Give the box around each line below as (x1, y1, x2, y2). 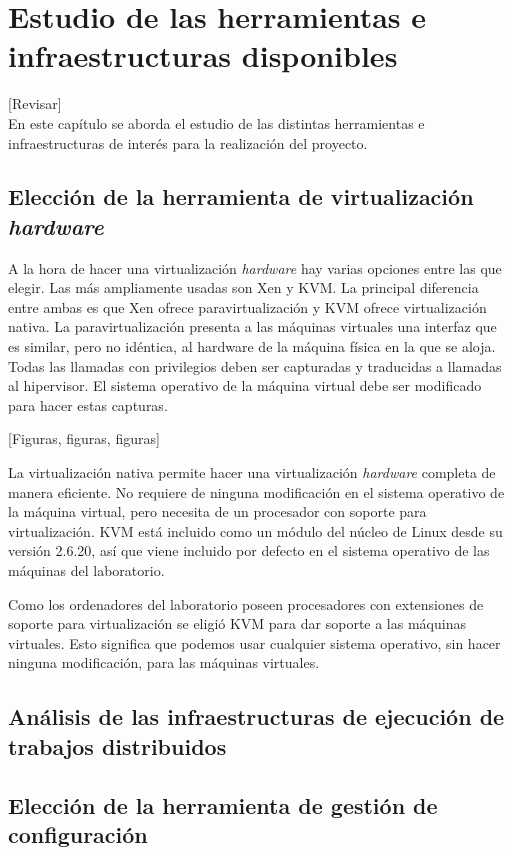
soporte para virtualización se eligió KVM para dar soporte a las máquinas (8, 613, 466, 634)
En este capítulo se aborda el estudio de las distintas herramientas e (8, 112, 425, 133)
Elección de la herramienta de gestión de (8, 789, 438, 820)
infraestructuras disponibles (8, 35, 398, 76)
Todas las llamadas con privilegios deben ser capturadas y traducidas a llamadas (8, 355, 502, 376)
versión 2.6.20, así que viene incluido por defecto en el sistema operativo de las (8, 540, 490, 561)
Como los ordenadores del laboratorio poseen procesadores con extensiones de (8, 593, 484, 614)
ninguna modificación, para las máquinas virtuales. (8, 652, 320, 673)
